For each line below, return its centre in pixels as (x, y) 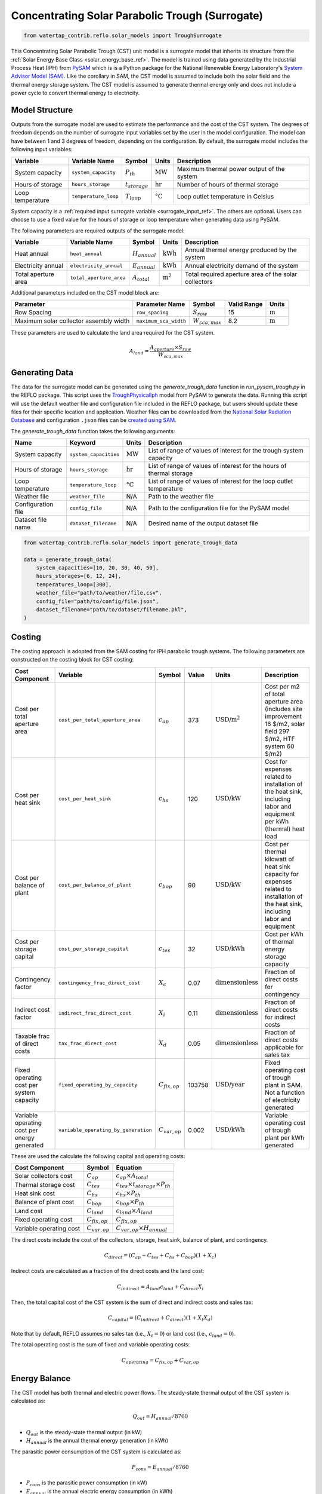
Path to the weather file (181, 497)
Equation (129, 1167)
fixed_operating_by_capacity (98, 1085)
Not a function (285, 1092)
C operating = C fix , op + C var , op (160, 1361)
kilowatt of (279, 859)
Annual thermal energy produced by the (241, 250)
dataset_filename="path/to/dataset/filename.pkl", (112, 609)
